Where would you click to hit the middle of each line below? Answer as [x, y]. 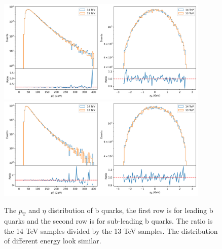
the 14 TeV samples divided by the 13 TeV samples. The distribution [111, 230]
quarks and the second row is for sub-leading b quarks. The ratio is [108, 221]
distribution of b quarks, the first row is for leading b [131, 210]
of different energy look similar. [53, 241]
